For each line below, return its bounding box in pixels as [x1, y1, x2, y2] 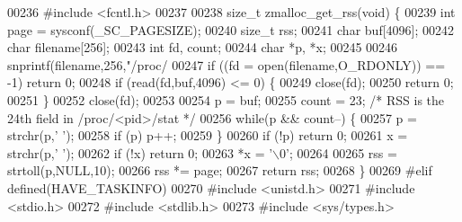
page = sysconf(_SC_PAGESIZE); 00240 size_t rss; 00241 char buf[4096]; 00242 [7, 20, 455, 39]
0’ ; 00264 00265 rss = [280, 143, 397, 162]
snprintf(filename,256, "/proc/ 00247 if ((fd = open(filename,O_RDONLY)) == [7, 55, 446, 74]
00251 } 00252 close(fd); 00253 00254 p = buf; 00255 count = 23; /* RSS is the [7, 90, 445, 109]
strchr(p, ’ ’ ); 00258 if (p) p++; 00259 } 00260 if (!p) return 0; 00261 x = [7, 126, 408, 145]
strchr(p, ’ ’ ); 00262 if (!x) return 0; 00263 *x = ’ [7, 143, 273, 162]
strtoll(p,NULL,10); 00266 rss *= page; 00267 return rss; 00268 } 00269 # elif [7, 161, 432, 180]
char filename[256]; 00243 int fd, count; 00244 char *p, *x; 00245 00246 [7, 38, 398, 57]
